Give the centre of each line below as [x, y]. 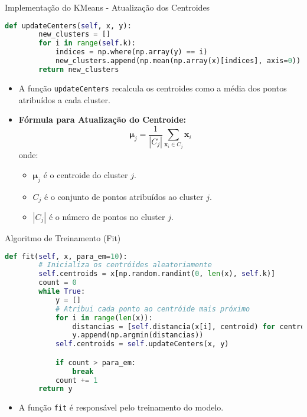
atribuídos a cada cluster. [64, 99]
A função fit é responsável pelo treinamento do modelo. [121, 407]
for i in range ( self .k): [87, 43]
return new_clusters [79, 69]
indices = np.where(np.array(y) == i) [131, 52]
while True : [62, 292]
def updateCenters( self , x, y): [68, 26]
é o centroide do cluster [86, 174]
